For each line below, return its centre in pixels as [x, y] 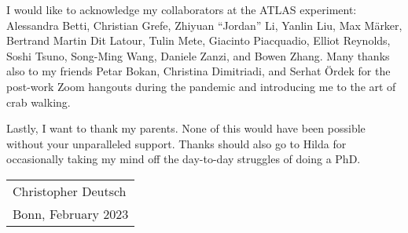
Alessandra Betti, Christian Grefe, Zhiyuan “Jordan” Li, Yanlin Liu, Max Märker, [204, 25]
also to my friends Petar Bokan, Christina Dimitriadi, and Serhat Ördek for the [198, 71]
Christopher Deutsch [70, 191]
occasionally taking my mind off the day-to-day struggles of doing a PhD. [184, 159]
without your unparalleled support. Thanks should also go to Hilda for [176, 143]
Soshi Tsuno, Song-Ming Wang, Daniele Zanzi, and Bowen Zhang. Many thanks [198, 55]
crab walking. [39, 102]
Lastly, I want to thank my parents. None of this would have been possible [186, 128]
